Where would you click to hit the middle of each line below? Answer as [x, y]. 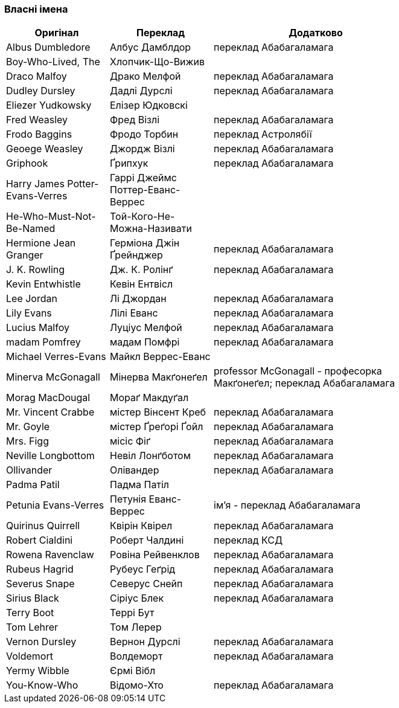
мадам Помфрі [145, 342]
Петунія [128, 499]
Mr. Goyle [28, 427]
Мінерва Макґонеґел [159, 377]
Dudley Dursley [41, 91]
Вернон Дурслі [145, 642]
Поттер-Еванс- [145, 190]
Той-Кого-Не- [142, 217]
